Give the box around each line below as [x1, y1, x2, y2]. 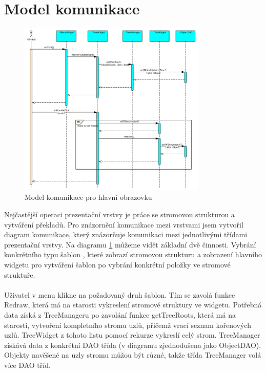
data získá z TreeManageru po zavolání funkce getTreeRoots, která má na [4, 309, 236, 320]
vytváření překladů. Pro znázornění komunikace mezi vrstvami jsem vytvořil [4, 219, 243, 230]
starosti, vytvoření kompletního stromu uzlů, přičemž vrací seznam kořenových [4, 319, 251, 330]
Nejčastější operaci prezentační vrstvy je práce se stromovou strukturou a [4, 209, 235, 219]
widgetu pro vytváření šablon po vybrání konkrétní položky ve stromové [4, 259, 231, 270]
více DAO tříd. [4, 359, 51, 370]
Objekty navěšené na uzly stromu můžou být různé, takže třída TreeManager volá [4, 349, 261, 360]
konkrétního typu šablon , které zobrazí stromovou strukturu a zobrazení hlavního [4, 249, 262, 260]
